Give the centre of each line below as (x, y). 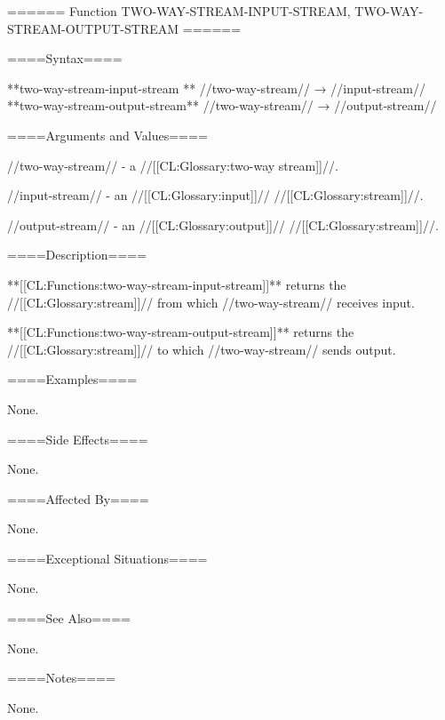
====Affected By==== (78, 498)
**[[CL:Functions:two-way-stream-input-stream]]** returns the (177, 284)
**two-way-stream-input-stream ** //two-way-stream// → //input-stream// (216, 88)
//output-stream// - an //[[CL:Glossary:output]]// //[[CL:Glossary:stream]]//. (223, 224)
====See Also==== (69, 618)
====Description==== (77, 255)
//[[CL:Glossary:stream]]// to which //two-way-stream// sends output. (202, 349)
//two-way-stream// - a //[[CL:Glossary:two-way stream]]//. (173, 165)
